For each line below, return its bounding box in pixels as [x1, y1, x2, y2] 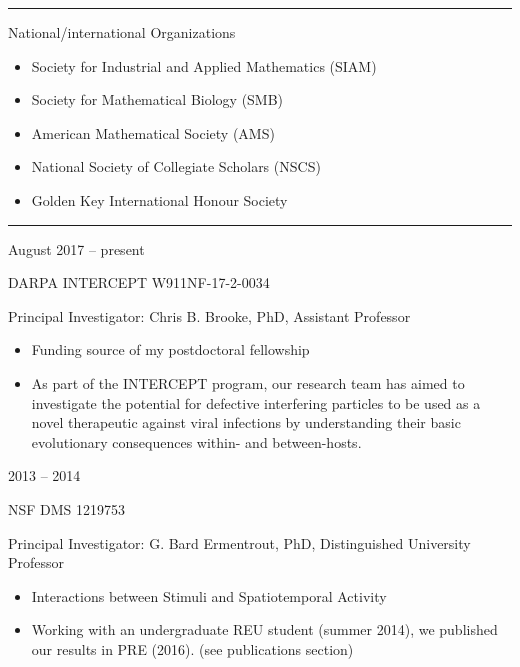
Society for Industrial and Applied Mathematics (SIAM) [31, 55, 377, 76]
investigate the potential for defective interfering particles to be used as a [31, 392, 481, 413]
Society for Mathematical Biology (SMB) [31, 89, 284, 110]
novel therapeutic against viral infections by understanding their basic [31, 412, 461, 433]
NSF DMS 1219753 [8, 498, 126, 519]
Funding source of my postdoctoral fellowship [31, 339, 310, 360]
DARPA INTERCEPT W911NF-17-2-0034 [8, 272, 270, 293]
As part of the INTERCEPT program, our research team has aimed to [31, 372, 465, 393]
